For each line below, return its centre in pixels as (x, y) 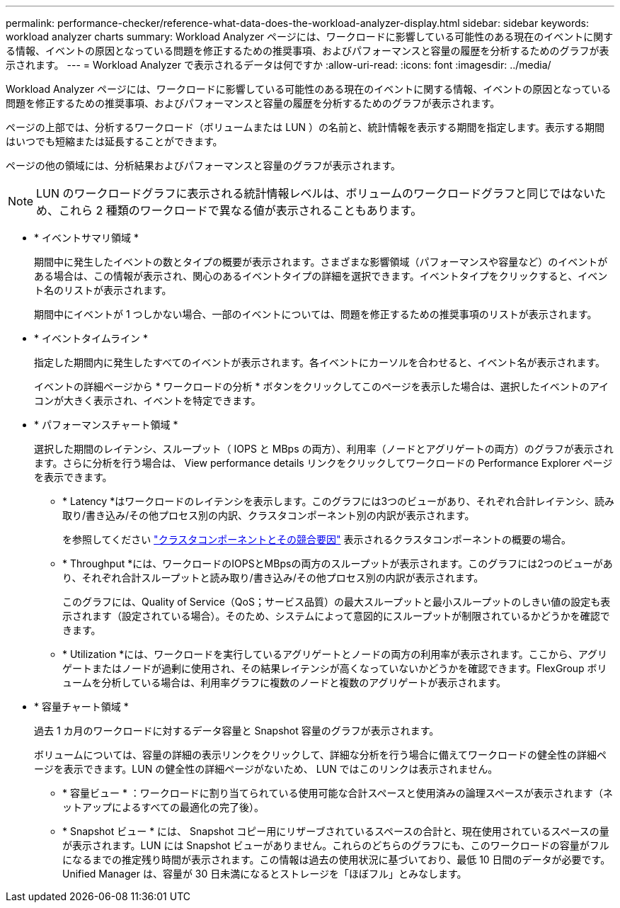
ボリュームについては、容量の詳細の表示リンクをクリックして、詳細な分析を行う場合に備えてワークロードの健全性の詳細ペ (321, 755)
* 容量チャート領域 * (81, 706)
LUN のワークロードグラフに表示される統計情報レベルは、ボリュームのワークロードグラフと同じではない (316, 193)
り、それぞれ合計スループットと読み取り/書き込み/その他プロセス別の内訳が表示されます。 (273, 578)
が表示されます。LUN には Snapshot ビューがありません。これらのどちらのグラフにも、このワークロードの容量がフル (336, 845)
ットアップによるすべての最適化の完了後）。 (163, 807)
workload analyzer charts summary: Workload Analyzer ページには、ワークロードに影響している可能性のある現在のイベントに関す (310, 36)
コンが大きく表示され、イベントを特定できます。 (148, 401)
